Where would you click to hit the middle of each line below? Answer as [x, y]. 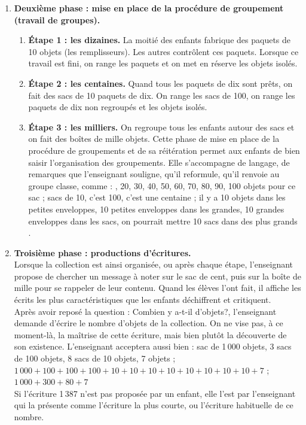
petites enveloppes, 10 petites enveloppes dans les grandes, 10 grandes [156, 209]
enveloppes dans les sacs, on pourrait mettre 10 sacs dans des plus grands [163, 221]
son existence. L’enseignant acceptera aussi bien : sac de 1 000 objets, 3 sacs [153, 346]
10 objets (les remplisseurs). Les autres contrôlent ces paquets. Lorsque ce [163, 51]
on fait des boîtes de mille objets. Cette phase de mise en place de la [154, 139]
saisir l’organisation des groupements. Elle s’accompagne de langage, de [159, 162]
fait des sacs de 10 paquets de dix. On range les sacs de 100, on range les [162, 95]
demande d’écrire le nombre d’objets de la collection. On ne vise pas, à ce [149, 323]
